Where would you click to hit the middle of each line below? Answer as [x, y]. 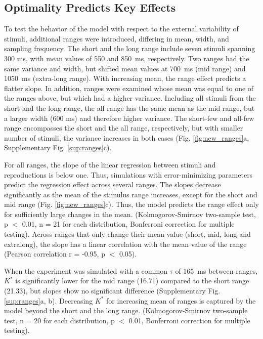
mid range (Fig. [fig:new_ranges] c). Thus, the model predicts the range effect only [131, 204]
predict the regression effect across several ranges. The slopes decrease [113, 184]
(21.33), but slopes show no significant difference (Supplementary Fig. [112, 291]
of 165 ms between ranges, [216, 270]
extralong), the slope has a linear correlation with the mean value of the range [125, 244]
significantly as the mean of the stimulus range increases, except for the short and [131, 194]
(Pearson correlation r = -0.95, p [55, 254]
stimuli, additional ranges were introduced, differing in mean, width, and [117, 38]
